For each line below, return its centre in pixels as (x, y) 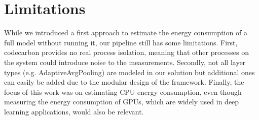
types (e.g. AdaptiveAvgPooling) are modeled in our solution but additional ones (129, 72)
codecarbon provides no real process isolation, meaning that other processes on (126, 52)
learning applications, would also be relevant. (74, 111)
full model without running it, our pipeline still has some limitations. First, (121, 42)
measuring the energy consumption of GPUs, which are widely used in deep (122, 102)
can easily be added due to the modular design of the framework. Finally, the (124, 82)
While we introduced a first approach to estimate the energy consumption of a (126, 33)
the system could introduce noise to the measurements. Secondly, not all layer (125, 62)
